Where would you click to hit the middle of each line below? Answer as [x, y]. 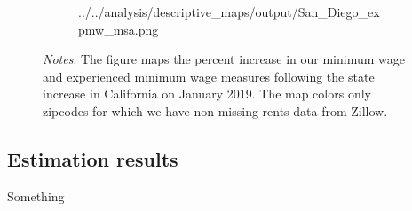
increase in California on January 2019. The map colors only [207, 94]
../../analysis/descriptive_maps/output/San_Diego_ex [229, 12]
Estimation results [93, 158]
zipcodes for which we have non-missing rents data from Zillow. [215, 110]
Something [36, 195]
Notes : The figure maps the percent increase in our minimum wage [224, 59]
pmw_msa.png [119, 29]
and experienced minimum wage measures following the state [209, 76]
